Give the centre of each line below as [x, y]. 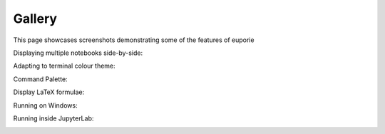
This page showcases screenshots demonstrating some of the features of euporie [134, 40]
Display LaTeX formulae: [49, 92]
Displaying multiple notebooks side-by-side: [78, 53]
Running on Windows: [45, 105]
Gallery [35, 19]
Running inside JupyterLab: [53, 118]
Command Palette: [40, 79]
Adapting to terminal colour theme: [64, 66]
